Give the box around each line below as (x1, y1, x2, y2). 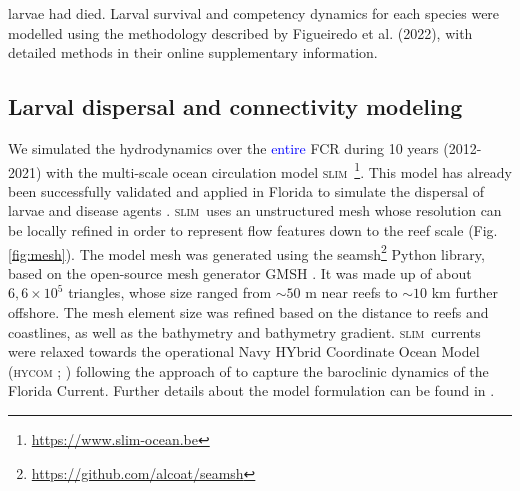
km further (431, 282, 498, 303)
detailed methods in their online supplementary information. (8, 42, 378, 63)
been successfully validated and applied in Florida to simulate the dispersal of (8, 180, 484, 201)
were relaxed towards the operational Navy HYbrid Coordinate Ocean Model (8, 341, 480, 362)
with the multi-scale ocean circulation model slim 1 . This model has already (46, 158, 513, 182)
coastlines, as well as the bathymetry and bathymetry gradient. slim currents (8, 321, 481, 342)
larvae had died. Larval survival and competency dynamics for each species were (8, 3, 500, 23)
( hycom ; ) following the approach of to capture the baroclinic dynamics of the (8, 360, 489, 381)
